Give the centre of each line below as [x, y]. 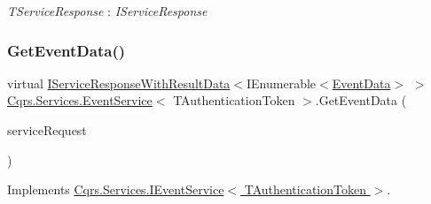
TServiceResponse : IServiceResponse [107, 11]
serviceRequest [47, 130]
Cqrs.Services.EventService [80, 100]
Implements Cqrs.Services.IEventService [116, 189]
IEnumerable [282, 83]
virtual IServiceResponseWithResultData [119, 83]
